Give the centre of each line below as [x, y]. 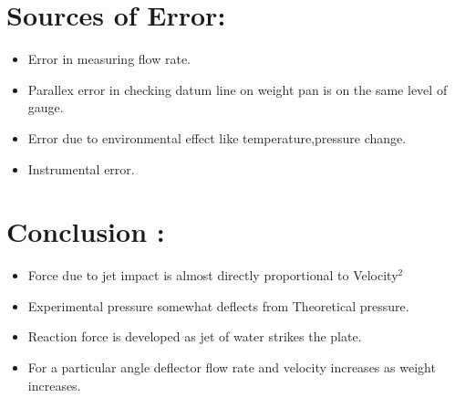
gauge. [46, 107]
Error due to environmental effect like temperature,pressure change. [217, 137]
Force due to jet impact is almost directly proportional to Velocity [213, 275]
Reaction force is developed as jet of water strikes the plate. [195, 336]
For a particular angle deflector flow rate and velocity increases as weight [232, 367]
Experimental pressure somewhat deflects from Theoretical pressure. [218, 305]
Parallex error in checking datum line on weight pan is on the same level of [238, 89]
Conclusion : [86, 231]
